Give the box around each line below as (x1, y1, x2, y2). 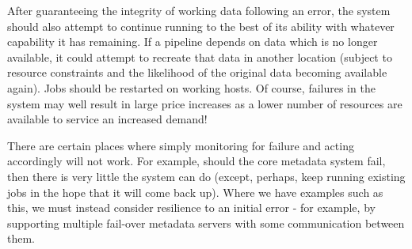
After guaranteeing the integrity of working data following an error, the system (7, 2, 391, 18)
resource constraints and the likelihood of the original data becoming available (7, 64, 387, 81)
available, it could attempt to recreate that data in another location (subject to (7, 48, 392, 65)
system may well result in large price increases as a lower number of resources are (7, 95, 402, 111)
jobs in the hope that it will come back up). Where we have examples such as (7, 183, 383, 200)
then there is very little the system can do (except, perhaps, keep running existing (7, 168, 406, 184)
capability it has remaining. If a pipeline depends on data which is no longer (7, 33, 378, 50)
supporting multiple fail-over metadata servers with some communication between (7, 214, 405, 231)
